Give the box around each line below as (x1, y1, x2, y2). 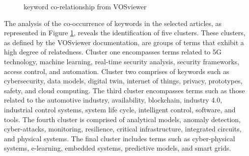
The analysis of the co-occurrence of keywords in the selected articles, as (4, 18, 222, 28)
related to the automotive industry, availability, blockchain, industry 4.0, (4, 95, 222, 105)
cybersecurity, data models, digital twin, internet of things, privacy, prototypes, (4, 76, 243, 86)
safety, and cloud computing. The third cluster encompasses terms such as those (4, 85, 245, 95)
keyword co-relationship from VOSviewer (24, 1, 147, 11)
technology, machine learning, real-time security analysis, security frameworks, (4, 56, 239, 66)
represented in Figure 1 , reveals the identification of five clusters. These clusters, (4, 27, 246, 38)
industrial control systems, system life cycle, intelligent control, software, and (4, 104, 236, 114)
